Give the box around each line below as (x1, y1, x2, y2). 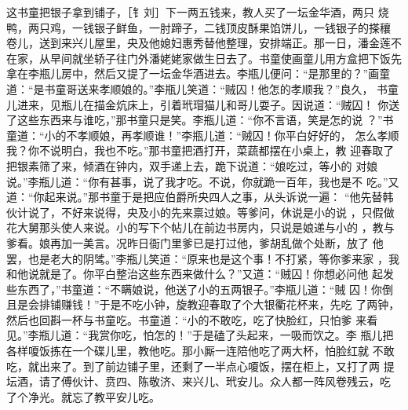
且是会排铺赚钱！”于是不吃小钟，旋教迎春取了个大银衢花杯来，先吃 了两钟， (6, 296, 400, 313)
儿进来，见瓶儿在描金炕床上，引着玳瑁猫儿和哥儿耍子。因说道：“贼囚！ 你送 (6, 96, 400, 112)
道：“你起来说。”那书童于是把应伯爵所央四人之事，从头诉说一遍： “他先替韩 (6, 189, 394, 205)
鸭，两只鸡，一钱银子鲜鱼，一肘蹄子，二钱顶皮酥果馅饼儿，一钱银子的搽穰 (6, 19, 391, 35)
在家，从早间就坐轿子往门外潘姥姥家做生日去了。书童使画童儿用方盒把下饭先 (6, 49, 402, 66)
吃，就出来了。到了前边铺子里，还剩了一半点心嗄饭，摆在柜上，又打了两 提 (6, 357, 395, 374)
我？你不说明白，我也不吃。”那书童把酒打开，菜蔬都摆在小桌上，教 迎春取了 (6, 142, 395, 159)
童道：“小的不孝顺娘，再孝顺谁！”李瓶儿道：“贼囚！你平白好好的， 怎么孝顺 (6, 126, 399, 143)
